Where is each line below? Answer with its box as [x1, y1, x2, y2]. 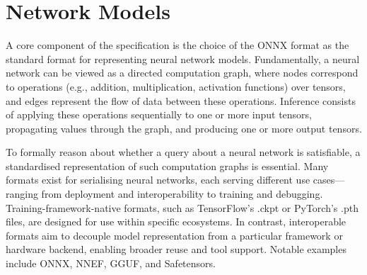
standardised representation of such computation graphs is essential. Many [6, 158, 329, 173]
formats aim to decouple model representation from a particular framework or [6, 228, 343, 242]
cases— [313, 172, 345, 187]
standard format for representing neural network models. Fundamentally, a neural [6, 51, 360, 66]
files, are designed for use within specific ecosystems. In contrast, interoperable [6, 214, 346, 229]
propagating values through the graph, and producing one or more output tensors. [6, 120, 362, 135]
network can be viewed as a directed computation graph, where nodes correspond [6, 65, 359, 80]
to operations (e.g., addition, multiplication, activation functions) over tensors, [6, 79, 346, 94]
